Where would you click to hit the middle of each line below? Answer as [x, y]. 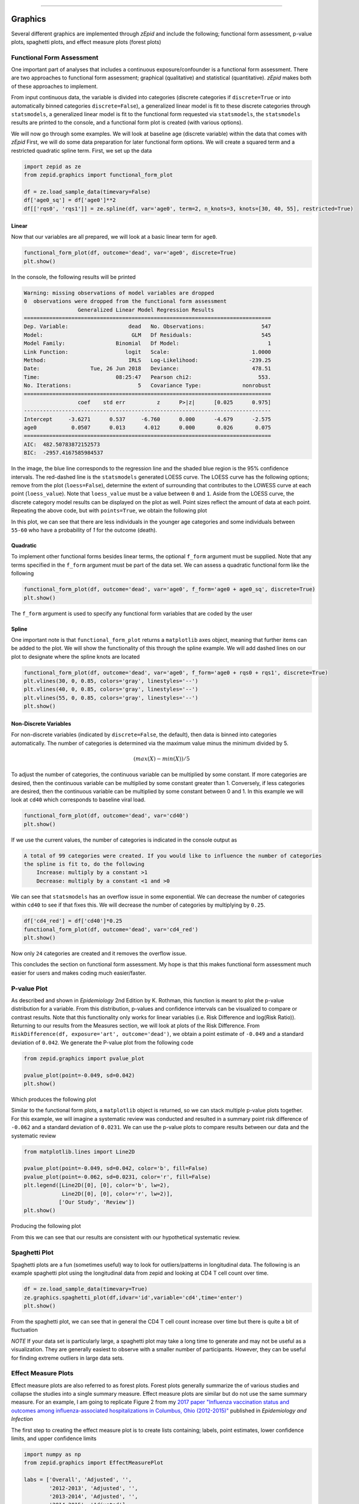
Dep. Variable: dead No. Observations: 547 [148, 327]
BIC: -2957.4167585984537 [63, 453]
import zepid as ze [52, 166]
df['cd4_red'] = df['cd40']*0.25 [73, 921]
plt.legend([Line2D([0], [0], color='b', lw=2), [97, 1185]
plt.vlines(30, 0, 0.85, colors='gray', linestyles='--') [111, 681]
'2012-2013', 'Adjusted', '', [94, 1488]
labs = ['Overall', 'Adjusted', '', [78, 1480]
